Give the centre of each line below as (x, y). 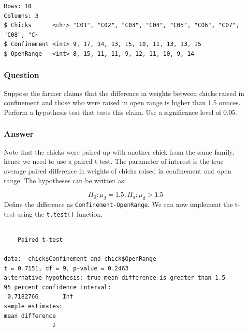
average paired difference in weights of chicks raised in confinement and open (118, 170)
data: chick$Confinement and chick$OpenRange (80, 259)
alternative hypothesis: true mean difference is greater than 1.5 (115, 278)
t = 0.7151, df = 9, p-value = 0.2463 (66, 268)
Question (22, 75)
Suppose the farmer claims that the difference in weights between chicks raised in (124, 93)
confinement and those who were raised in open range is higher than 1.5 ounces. (122, 102)
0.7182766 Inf (40, 297)
